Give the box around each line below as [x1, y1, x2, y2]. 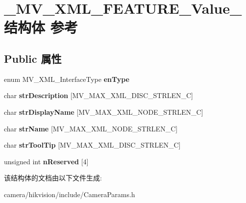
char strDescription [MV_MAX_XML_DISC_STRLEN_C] [4, 90, 193, 101]
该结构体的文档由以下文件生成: [4, 173, 102, 183]
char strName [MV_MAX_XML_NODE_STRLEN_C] [4, 123, 178, 133]
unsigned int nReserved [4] [4, 156, 89, 166]
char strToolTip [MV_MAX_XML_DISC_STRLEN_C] [4, 140, 181, 150]
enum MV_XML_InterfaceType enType [4, 74, 129, 84]
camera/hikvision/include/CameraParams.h [4, 189, 135, 199]
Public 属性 [4, 51, 62, 66]
